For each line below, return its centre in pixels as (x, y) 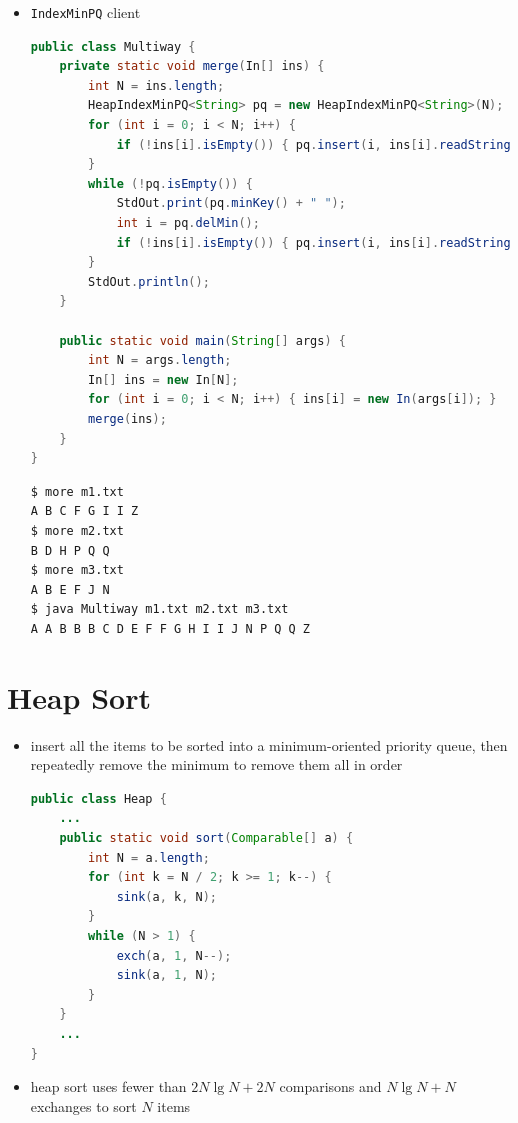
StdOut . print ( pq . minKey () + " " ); (231, 203)
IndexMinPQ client (85, 12)
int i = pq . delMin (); (188, 223)
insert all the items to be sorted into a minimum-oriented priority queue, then (269, 744)
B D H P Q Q (70, 550)
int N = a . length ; (149, 857)
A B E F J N (70, 589)
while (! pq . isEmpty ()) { (170, 183)
